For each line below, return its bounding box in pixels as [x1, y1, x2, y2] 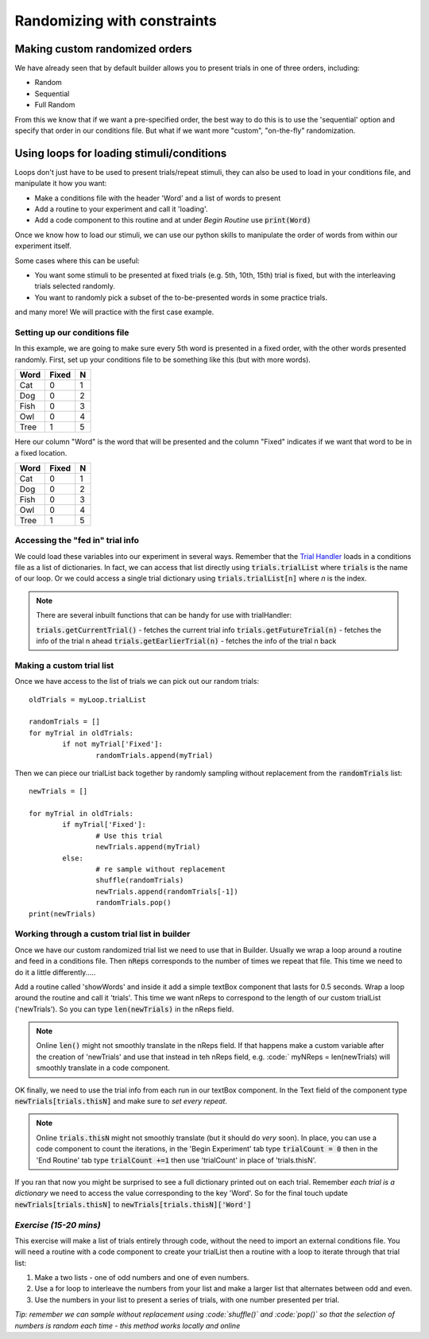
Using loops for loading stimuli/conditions [14, 146, 227, 160]
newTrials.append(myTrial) [95, 843, 201, 852]
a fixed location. [14, 448, 68, 457]
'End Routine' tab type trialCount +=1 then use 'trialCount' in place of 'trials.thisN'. [36, 1155, 317, 1165]
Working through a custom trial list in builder [14, 929, 191, 940]
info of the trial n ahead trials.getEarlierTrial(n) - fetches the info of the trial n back [36, 636, 337, 646]
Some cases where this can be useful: [14, 255, 140, 266]
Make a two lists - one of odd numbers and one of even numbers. [34, 1273, 249, 1283]
